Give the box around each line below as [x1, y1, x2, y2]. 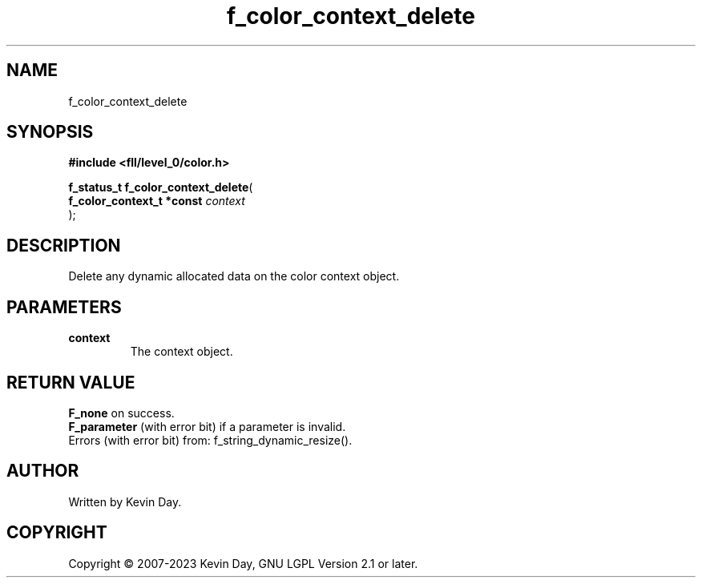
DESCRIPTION [6, 235, 121, 256]
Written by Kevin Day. [68, 494, 182, 509]
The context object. [130, 344, 233, 359]
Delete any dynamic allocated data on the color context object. [68, 269, 400, 284]
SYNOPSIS [6, 122, 94, 143]
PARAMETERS [6, 296, 122, 317]
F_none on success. [68, 405, 175, 420]
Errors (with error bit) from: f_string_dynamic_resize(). [68, 433, 353, 447]
